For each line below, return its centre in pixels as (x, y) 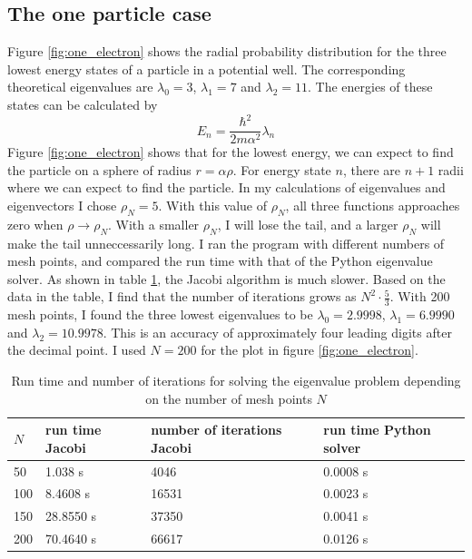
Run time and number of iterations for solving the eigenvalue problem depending (236, 380)
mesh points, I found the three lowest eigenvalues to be (160, 314)
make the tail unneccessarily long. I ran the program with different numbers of (226, 243)
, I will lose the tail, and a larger (308, 224)
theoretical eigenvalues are (80, 87)
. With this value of (213, 205)
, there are (371, 169)
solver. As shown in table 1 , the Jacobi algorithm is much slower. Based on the (226, 278)
